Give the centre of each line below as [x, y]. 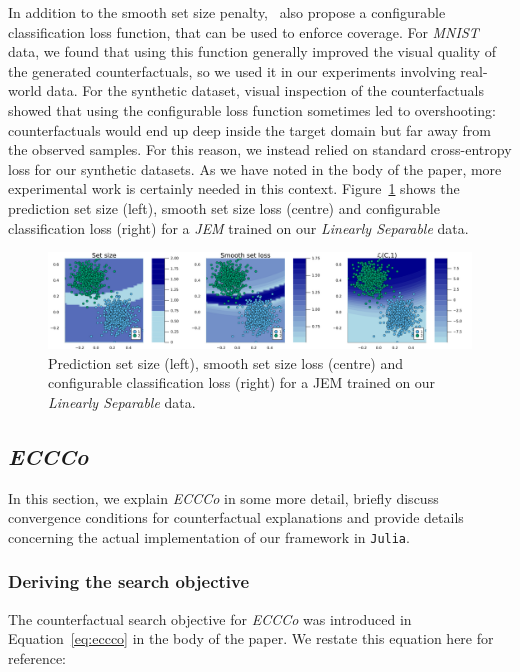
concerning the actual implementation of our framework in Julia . [209, 536]
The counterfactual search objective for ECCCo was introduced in [210, 618]
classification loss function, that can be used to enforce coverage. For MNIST [243, 31]
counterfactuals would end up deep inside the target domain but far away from [249, 129]
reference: [37, 657]
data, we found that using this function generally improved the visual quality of [252, 51]
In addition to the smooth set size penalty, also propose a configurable [227, 12]
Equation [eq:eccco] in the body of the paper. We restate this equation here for [251, 638]
